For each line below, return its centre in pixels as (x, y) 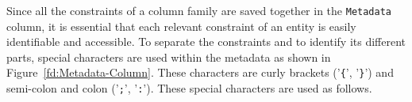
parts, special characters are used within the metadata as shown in (169, 57)
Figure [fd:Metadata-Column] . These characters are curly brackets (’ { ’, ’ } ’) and (200, 72)
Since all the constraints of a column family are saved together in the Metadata (199, 10)
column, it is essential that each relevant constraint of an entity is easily (181, 26)
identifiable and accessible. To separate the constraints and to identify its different (206, 42)
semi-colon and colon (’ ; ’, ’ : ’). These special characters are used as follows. (189, 88)
